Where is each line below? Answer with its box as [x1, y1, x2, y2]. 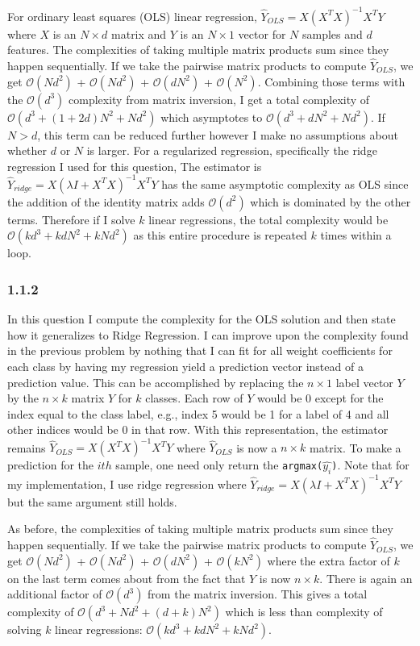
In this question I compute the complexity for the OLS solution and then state [7, 310, 396, 327]
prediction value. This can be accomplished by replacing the [7, 373, 304, 390]
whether [7, 142, 48, 159]
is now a [236, 439, 277, 456]
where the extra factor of [267, 552, 390, 569]
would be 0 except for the [257, 390, 384, 406]
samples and [301, 25, 363, 42]
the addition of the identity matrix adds [7, 193, 205, 210]
